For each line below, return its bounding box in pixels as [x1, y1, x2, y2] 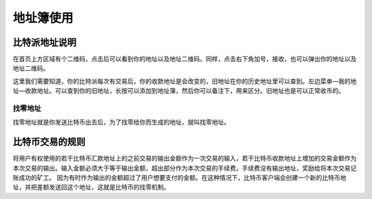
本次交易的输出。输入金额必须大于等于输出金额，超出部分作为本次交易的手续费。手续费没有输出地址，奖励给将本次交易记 [12, 164, 357, 172]
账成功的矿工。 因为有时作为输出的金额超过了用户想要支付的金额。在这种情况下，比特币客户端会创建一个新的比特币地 [12, 174, 347, 182]
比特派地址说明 [12, 36, 76, 48]
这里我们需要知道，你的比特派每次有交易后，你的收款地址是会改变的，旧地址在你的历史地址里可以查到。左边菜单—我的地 [12, 76, 357, 85]
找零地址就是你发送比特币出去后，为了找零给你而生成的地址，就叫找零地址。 [12, 118, 230, 127]
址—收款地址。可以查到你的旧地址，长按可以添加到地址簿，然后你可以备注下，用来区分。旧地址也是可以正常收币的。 [12, 87, 344, 95]
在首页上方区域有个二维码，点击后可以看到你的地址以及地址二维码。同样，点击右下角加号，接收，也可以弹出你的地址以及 [12, 55, 357, 63]
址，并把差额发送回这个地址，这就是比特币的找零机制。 [12, 183, 170, 191]
